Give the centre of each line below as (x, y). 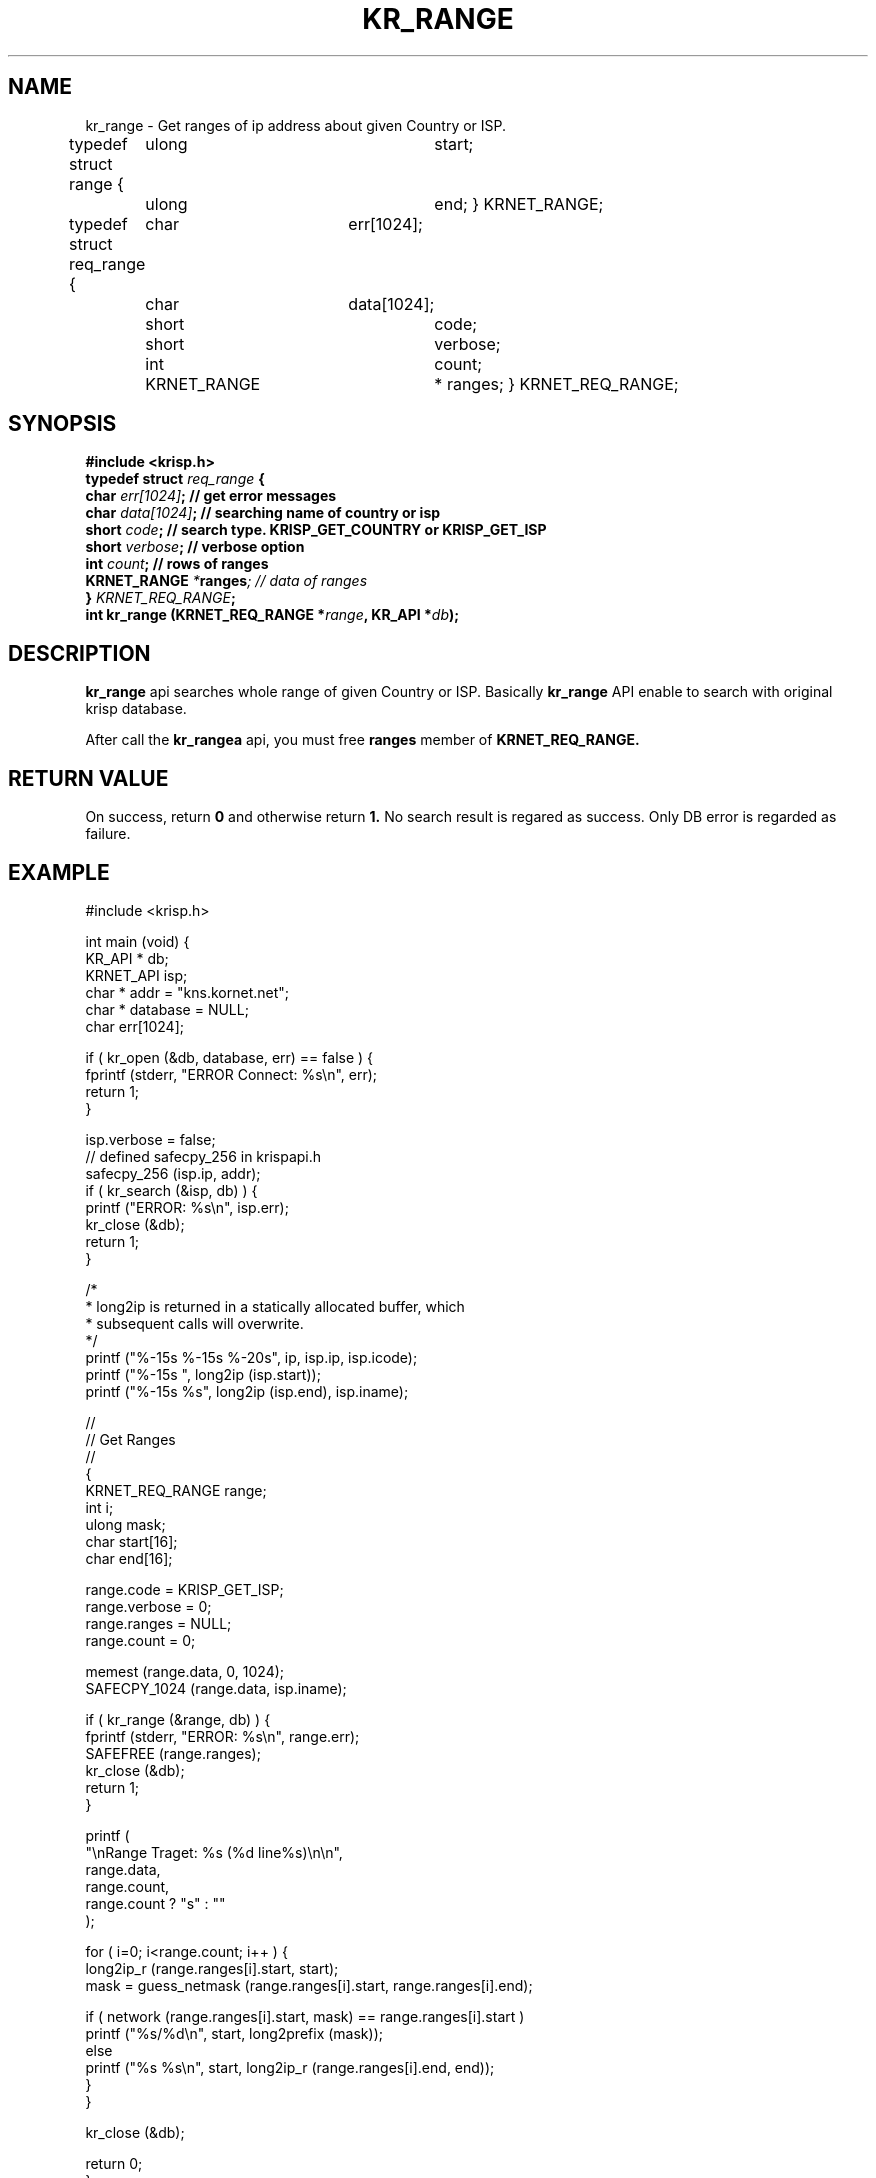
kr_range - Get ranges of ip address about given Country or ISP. (296, 125)
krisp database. (136, 709)
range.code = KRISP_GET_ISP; (184, 1589)
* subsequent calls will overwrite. (194, 1323)
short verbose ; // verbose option (195, 547)
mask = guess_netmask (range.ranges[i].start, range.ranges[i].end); (309, 1985)
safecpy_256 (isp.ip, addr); (173, 1173)
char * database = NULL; (167, 1009)
